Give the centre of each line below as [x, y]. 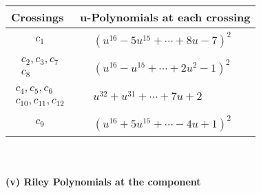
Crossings [38, 17]
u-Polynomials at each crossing [165, 17]
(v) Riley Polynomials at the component [103, 182]
